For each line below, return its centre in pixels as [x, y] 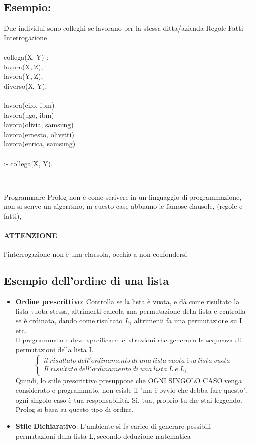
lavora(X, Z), [24, 66]
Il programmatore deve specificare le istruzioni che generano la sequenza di [128, 340]
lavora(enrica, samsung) [40, 144]
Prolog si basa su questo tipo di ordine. [75, 409]
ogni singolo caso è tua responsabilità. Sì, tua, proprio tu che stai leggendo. [129, 399]
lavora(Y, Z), [24, 76]
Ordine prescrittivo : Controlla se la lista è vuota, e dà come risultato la [128, 301]
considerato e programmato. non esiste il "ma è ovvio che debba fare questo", [132, 390]
